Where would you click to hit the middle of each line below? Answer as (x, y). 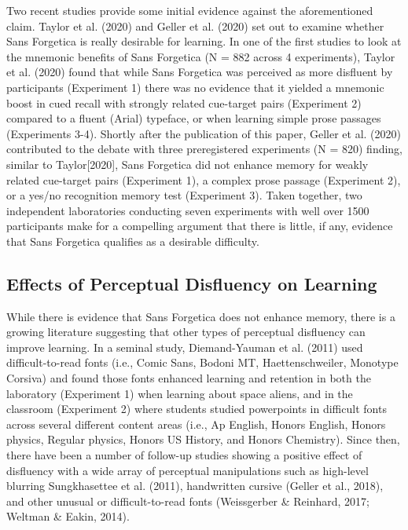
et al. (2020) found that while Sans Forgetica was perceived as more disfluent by (200, 72)
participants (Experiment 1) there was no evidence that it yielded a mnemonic (195, 87)
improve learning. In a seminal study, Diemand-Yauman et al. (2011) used (185, 347)
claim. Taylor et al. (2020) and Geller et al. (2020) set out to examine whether (195, 26)
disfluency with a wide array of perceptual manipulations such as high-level (187, 470)
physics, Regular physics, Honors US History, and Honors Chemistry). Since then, (203, 439)
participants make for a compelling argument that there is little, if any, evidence (200, 226)
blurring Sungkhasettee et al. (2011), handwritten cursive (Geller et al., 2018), (195, 486)
